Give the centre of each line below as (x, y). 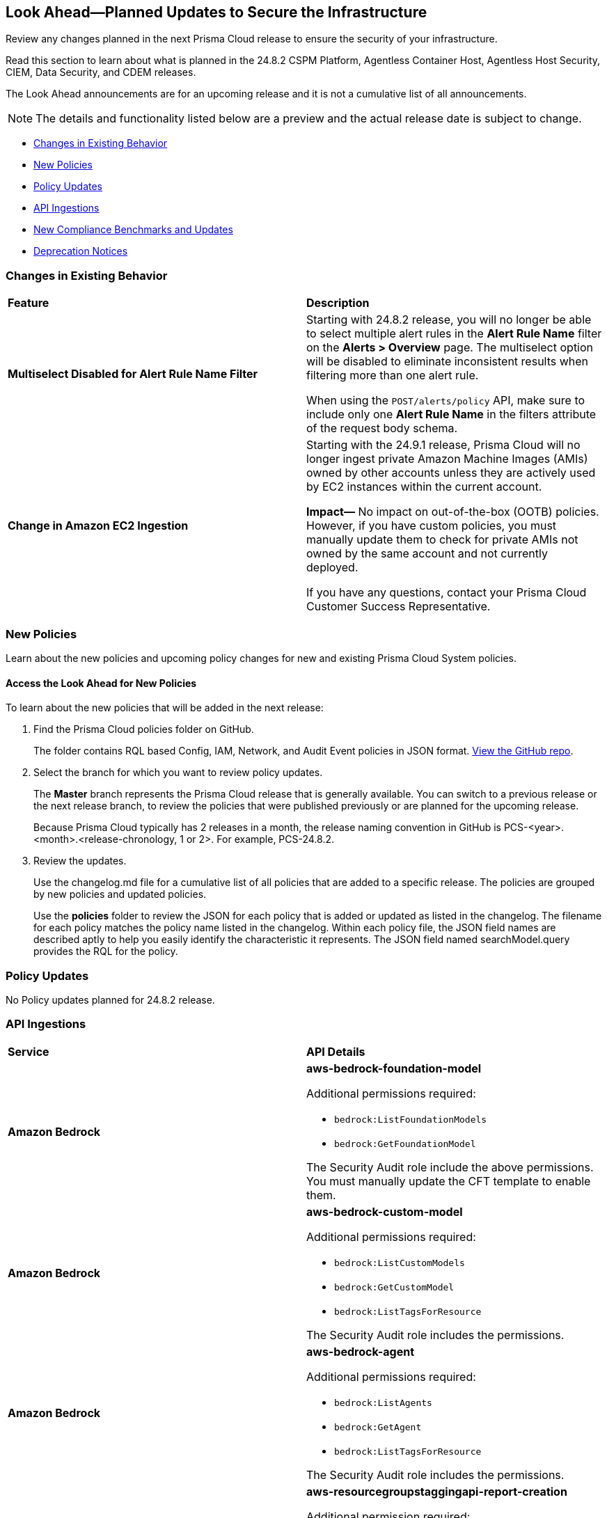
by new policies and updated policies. (120, 894)
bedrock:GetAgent (378, 1427)
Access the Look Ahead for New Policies (101, 683)
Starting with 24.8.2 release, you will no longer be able (449, 320)
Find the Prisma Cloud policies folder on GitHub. (144, 729)
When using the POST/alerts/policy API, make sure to (446, 401)
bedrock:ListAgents (383, 1402)
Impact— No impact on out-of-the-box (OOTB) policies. (453, 512)
